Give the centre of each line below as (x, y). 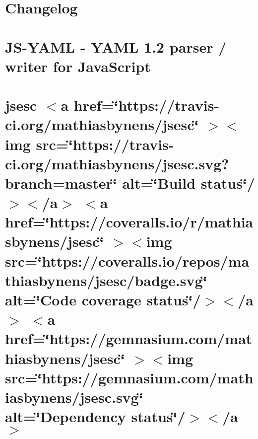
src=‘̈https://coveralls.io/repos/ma (127, 260)
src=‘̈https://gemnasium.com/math (129, 377)
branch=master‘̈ (61, 183)
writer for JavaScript (78, 66)
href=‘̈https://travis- (147, 105)
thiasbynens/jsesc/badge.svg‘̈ (106, 280)
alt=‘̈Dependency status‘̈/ (95, 416)
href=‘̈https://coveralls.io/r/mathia (129, 222)
